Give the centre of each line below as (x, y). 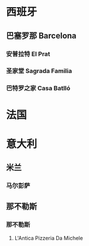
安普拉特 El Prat (28, 54)
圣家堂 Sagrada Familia (39, 71)
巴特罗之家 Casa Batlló (38, 88)
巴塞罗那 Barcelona (41, 36)
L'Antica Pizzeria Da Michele (49, 238)
